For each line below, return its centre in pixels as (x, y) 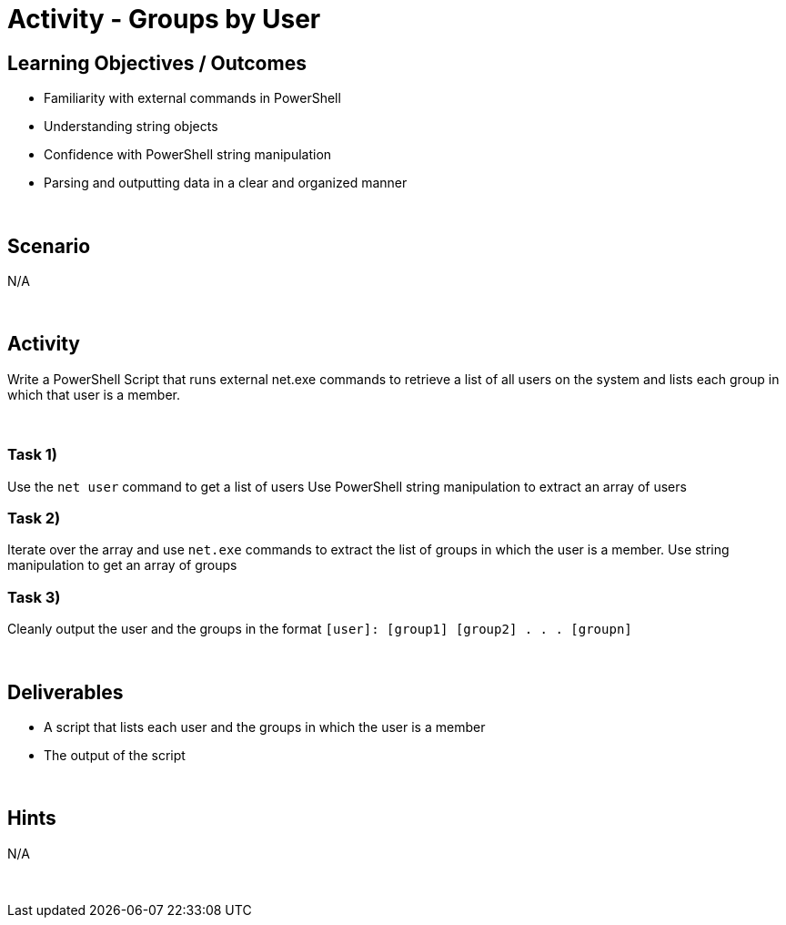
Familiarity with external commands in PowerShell (192, 98)
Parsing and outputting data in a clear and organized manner (226, 183)
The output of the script (115, 755)
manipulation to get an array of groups (122, 565)
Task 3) (34, 597)
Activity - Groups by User (164, 19)
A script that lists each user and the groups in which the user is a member (265, 727)
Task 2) (34, 518)
